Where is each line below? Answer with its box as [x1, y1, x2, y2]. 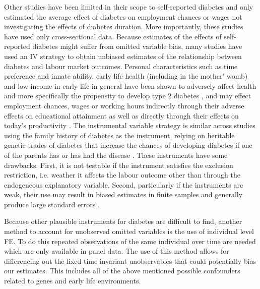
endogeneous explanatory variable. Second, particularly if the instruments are [4, 179, 243, 190]
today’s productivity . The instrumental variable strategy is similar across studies [4, 120, 255, 131]
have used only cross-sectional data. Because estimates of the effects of [4, 31, 222, 41]
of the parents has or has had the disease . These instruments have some [4, 149, 228, 160]
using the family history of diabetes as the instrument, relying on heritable [4, 130, 235, 140]
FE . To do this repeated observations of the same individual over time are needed [4, 236, 256, 246]
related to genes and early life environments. [4, 275, 141, 286]
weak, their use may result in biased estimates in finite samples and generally [4, 189, 243, 200]
